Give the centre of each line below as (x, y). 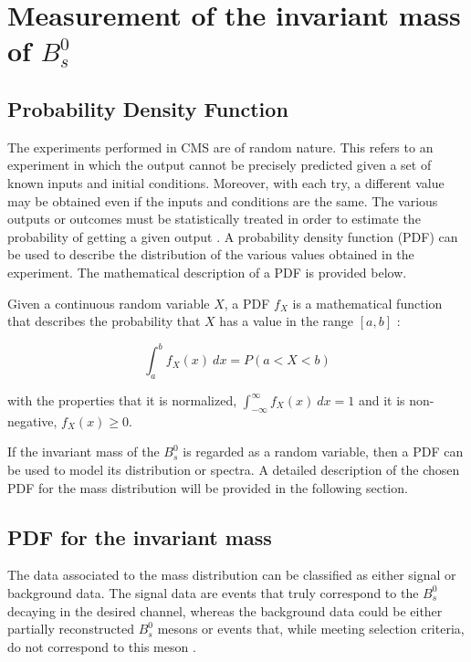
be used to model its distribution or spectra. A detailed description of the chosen (234, 469)
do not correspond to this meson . (102, 646)
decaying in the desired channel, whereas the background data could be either (225, 610)
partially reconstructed (71, 629)
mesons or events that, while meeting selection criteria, (311, 629)
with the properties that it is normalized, (122, 400)
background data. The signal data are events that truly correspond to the (213, 592)
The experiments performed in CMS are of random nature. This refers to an (220, 147)
